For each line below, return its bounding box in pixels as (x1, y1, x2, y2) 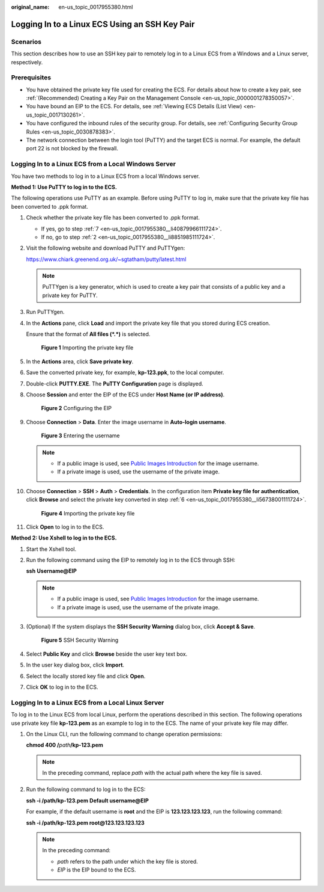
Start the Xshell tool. (26, 545, 77, 553)
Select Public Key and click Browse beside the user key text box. (26, 650, 188, 657)
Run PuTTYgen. (26, 309, 65, 316)
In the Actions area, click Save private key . (26, 358, 134, 365)
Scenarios (11, 37, 42, 46)
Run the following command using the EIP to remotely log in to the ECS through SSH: (26, 556, 236, 564)
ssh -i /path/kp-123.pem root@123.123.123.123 (26, 819, 145, 826)
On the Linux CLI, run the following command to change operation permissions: (26, 730, 223, 737)
